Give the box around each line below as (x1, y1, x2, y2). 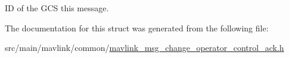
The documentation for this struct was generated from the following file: (5, 21, 269, 34)
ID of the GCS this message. (5, 2, 109, 14)
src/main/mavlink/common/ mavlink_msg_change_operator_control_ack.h (5, 41, 284, 54)
